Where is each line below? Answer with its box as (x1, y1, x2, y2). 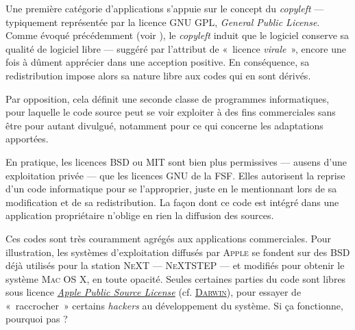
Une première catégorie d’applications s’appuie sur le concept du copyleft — (5, 1, 324, 15)
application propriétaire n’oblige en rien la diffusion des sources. (5, 208, 274, 223)
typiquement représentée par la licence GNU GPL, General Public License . (5, 14, 320, 29)
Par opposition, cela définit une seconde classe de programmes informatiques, (5, 91, 330, 105)
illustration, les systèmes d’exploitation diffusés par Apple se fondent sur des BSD (5, 244, 350, 259)
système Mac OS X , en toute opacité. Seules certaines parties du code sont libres (5, 271, 346, 285)
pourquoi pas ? (5, 312, 68, 326)
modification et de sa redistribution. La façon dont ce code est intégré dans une (5, 194, 339, 209)
